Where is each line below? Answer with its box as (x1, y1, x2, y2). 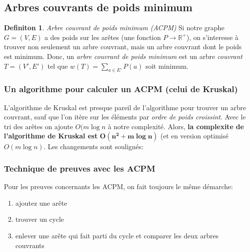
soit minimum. (145, 60, 189, 71)
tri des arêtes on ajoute (4, 121, 73, 131)
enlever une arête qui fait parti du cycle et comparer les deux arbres (15, 230, 219, 240)
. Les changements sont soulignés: (43, 141, 144, 152)
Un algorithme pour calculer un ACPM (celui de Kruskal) (4, 83, 238, 95)
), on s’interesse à (186, 32, 239, 42)
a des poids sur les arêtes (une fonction (44, 32, 161, 42)
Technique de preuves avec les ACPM (4, 162, 155, 174)
